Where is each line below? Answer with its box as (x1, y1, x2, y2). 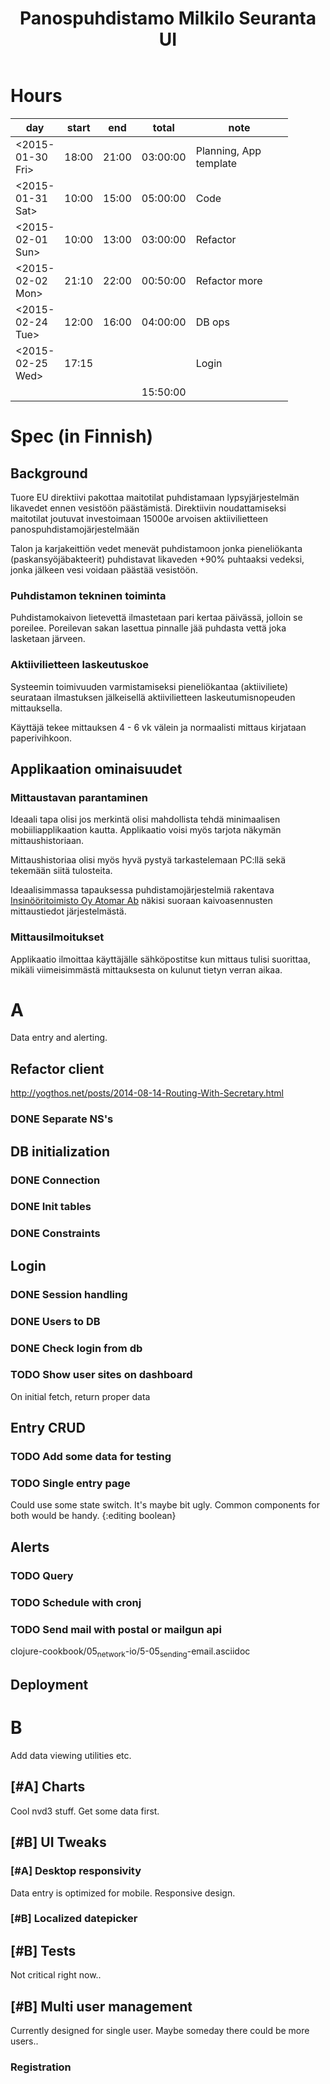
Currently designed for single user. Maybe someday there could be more (10, 2025, 310, 2037)
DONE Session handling (10, 1287, 128, 1301)
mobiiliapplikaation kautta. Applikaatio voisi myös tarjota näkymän (10, 824, 282, 836)
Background (10, 465, 88, 482)
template (195, 156, 238, 170)
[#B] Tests (10, 1942, 77, 1959)
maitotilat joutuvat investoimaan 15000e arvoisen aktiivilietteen (10, 512, 269, 524)
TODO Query (10, 1568, 74, 1582)
